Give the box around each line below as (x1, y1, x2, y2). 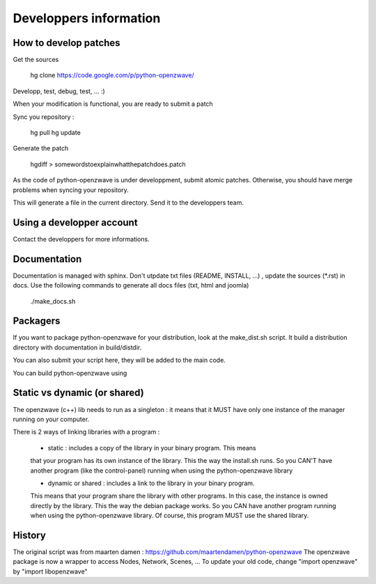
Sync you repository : (13, 112, 75, 121)
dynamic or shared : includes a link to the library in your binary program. (47, 479, 255, 487)
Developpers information (13, 10, 161, 26)
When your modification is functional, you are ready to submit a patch (13, 100, 214, 108)
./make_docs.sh (30, 297, 76, 306)
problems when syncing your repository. (13, 185, 129, 194)
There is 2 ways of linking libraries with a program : (13, 428, 160, 436)
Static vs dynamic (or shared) (13, 387, 144, 399)
